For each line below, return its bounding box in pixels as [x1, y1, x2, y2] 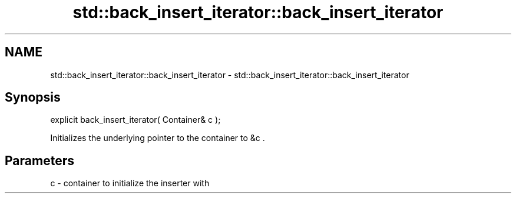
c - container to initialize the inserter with [50, 178, 210, 189]
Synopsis [5, 90, 61, 105]
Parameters [5, 153, 74, 168]
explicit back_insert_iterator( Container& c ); [50, 115, 221, 125]
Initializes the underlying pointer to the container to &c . [50, 133, 265, 143]
